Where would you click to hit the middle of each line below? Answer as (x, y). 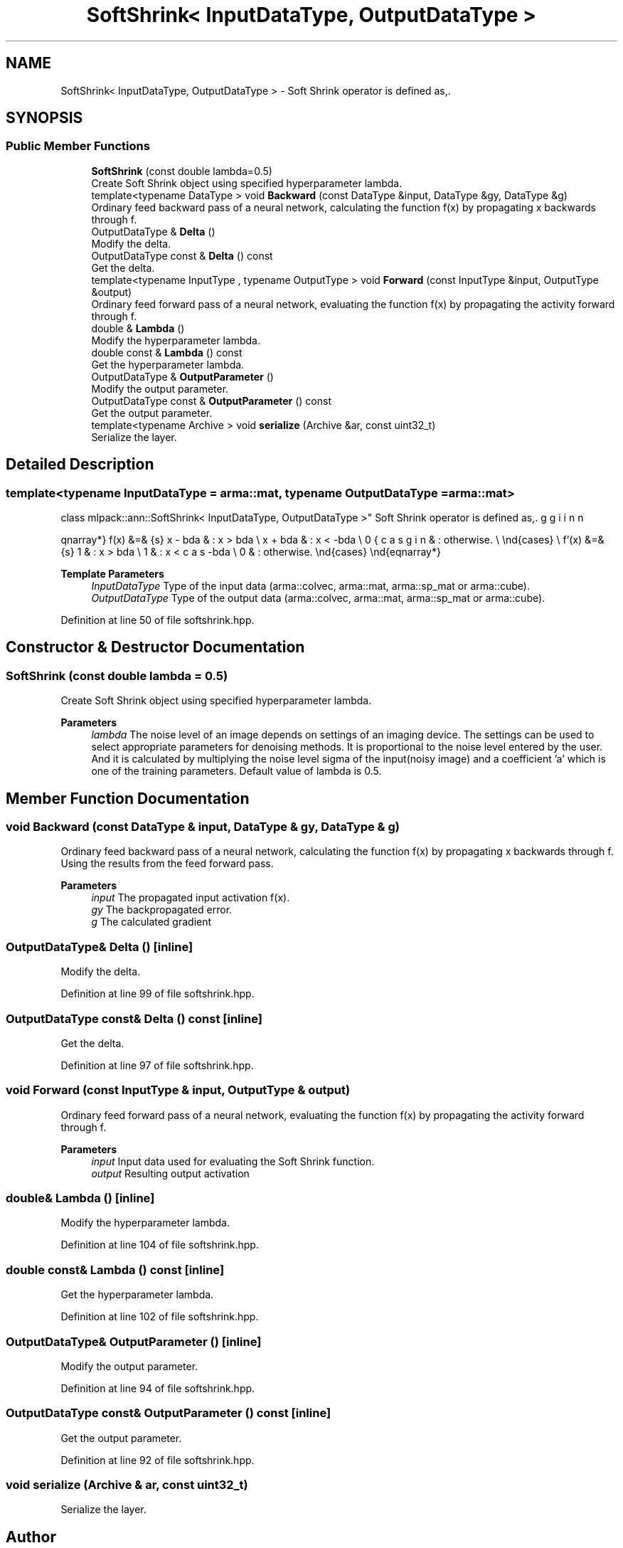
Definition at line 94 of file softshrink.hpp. (158, 1388)
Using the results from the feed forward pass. (167, 864)
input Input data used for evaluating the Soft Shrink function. (233, 1161)
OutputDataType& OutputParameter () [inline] (134, 1341)
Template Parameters (112, 574)
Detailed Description (80, 465)
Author (31, 1537)
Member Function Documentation (128, 798)
